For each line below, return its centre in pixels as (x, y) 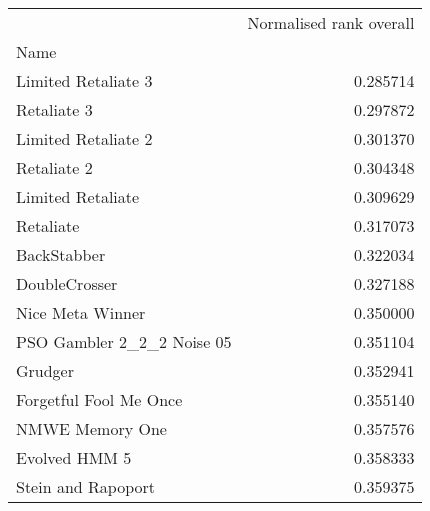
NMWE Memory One (91, 428)
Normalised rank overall (331, 22)
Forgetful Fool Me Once (99, 399)
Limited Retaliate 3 (84, 80)
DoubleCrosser (67, 283)
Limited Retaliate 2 (84, 138)
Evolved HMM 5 (74, 457)
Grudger (45, 370)
